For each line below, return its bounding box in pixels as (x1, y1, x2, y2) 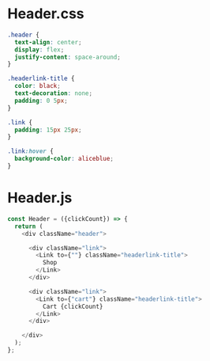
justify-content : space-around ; (14, 53, 122, 61)
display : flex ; (14, 45, 65, 54)
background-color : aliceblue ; (14, 155, 114, 163)
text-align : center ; (14, 38, 82, 46)
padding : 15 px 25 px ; (14, 126, 82, 134)
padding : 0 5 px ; (14, 97, 68, 104)
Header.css (7, 5, 84, 23)
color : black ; (14, 82, 61, 90)
